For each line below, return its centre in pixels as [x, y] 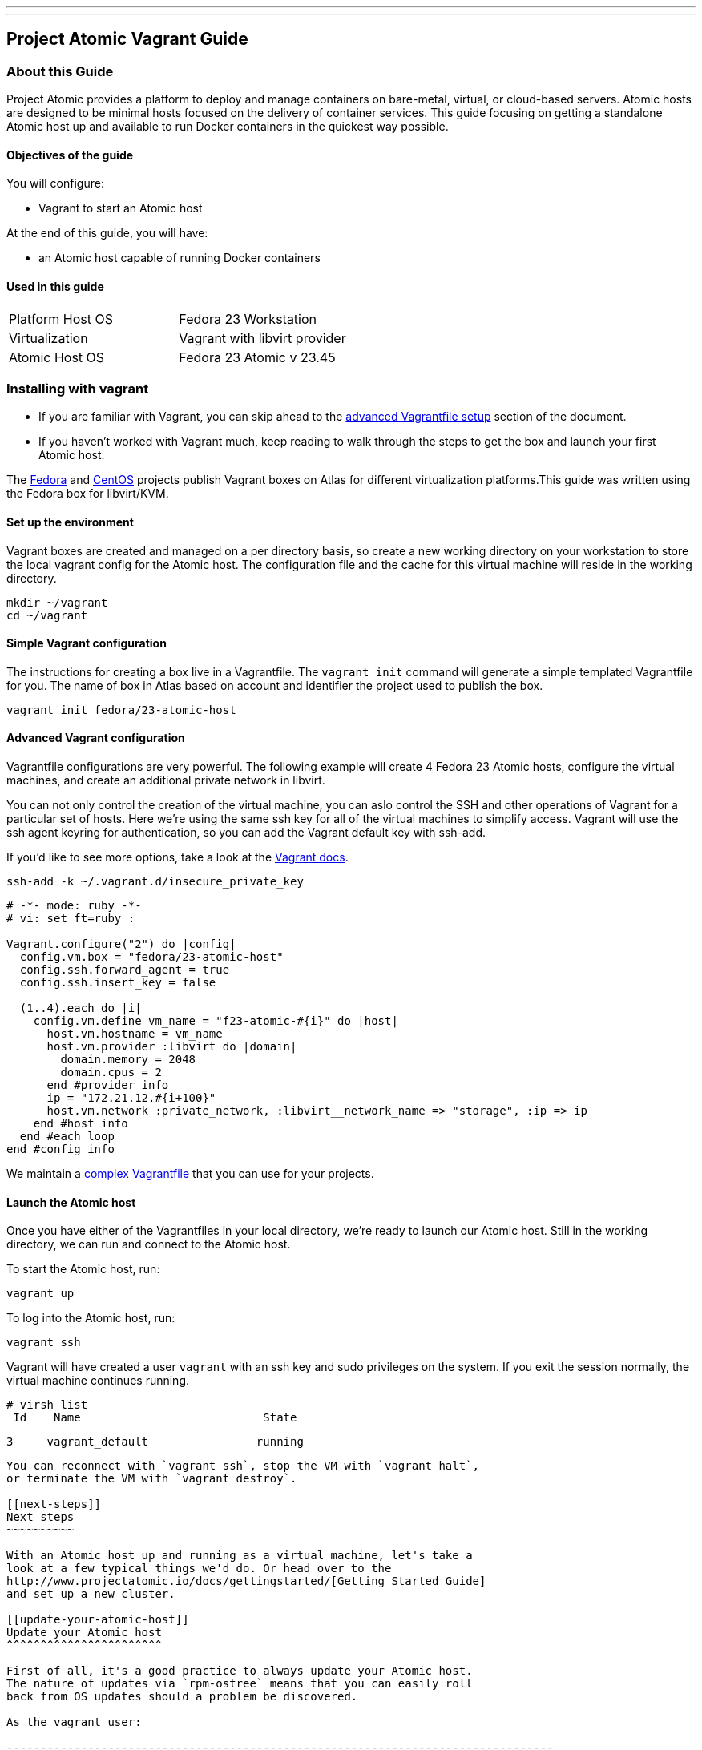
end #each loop [67, 1137]
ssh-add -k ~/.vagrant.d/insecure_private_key [155, 882]
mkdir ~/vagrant [57, 602]
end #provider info [108, 1085]
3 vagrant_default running [155, 1442]
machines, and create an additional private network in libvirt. [166, 780]
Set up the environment [70, 522]
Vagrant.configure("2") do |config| [121, 944]
